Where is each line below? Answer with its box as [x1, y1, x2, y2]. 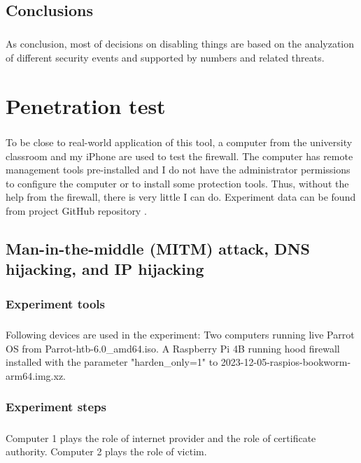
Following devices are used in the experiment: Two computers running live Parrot [6, 327, 355, 342]
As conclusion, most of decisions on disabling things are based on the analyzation [6, 36, 355, 51]
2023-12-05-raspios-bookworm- [220, 355, 351, 369]
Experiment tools [6, 294, 105, 312]
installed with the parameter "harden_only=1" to [6, 355, 218, 369]
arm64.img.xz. [6, 368, 66, 383]
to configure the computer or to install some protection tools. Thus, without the [6, 176, 349, 190]
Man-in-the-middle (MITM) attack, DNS [6, 238, 310, 259]
